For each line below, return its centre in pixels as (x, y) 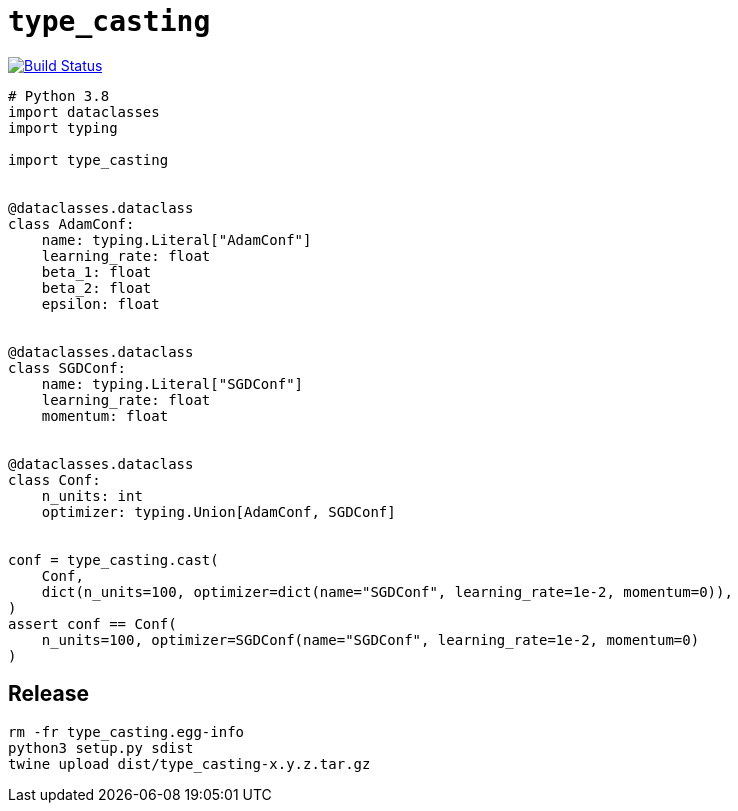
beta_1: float (96, 271)
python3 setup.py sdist (101, 747)
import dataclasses (84, 111)
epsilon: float (100, 303)
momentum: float (105, 415)
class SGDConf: (67, 367)
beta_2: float (96, 287)
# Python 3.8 (59, 95)
